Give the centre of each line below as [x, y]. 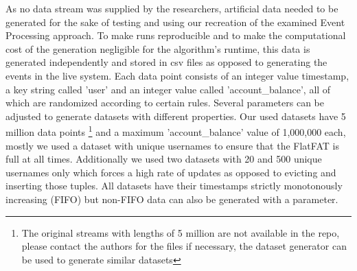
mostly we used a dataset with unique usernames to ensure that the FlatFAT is [172, 145]
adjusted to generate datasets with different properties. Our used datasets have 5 [176, 116]
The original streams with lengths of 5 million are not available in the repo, [181, 232]
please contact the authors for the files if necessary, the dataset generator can [184, 246]
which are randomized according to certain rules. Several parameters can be [165, 103]
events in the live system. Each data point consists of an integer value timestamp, [177, 75]
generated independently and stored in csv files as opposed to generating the [166, 62]
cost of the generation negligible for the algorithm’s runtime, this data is [158, 48]
